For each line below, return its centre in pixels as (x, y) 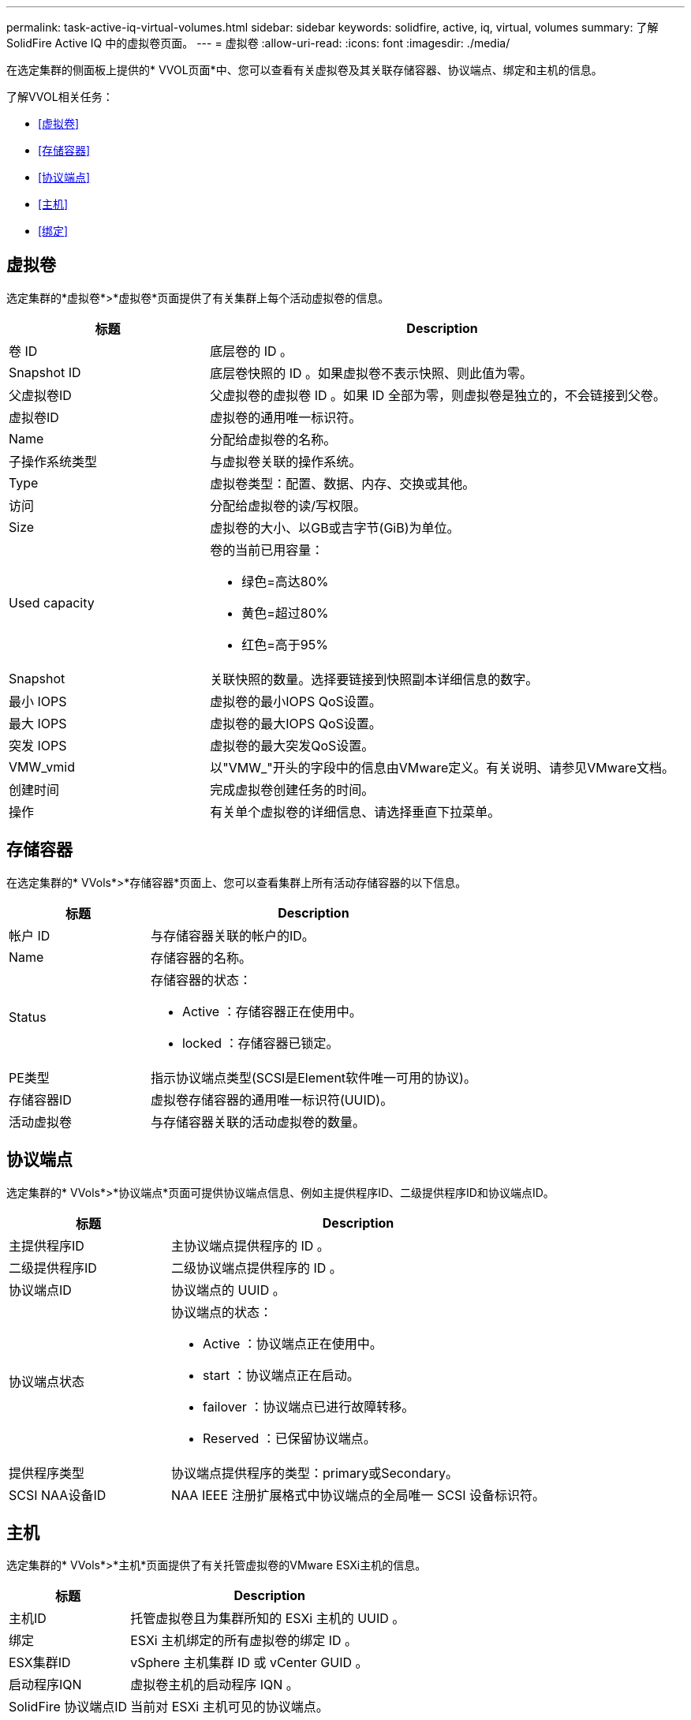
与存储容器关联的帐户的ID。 (232, 935)
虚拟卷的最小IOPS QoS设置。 (296, 701)
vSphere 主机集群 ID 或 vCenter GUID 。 (249, 1663)
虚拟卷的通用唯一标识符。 (286, 417)
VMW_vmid (42, 767)
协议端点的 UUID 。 (228, 1290)
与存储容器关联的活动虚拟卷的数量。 (258, 1122)
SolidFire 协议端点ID (68, 1707)
